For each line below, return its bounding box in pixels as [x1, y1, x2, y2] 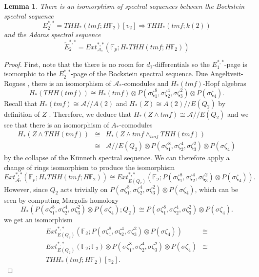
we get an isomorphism [4, 214, 73, 225]
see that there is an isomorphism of [4, 119, 109, 129]
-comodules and [121, 78, 169, 88]
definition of [4, 108, 40, 119]
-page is [224, 59, 247, 69]
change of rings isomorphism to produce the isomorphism [4, 162, 175, 172]
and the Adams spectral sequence [4, 29, 101, 40]
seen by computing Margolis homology [4, 194, 119, 205]
